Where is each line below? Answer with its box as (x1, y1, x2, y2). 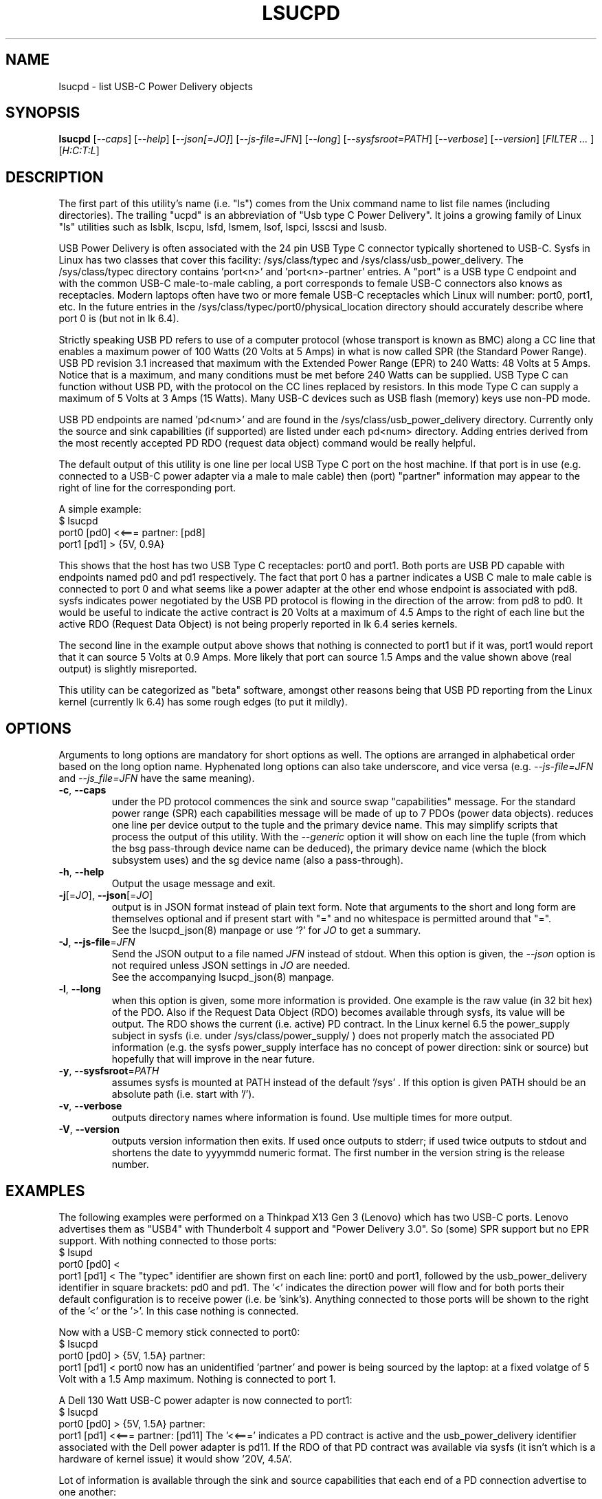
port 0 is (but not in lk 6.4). (58, 312, 179, 325)
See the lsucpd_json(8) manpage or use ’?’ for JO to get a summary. (111, 924, 421, 937)
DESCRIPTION (5, 168, 104, 186)
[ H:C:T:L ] (58, 145, 100, 157)
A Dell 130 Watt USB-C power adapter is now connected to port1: (58, 1394, 353, 1406)
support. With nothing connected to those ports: (58, 1234, 277, 1246)
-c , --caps (58, 784, 107, 796)
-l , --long (58, 983, 101, 995)
